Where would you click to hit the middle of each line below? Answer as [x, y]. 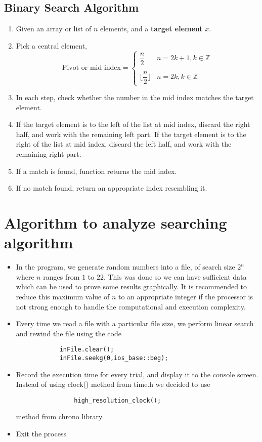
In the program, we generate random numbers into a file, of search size [125, 267]
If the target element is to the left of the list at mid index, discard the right [133, 124]
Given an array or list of [54, 29]
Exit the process [41, 434]
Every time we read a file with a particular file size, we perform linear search [135, 323]
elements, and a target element [151, 29]
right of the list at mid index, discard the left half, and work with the [124, 144]
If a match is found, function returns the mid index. [96, 171]
